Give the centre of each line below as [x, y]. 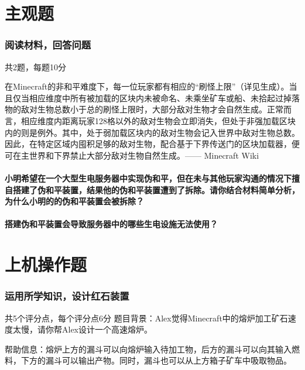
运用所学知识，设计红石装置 [67, 296]
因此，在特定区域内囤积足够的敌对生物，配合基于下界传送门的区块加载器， [148, 144]
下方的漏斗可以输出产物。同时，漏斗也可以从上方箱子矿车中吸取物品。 [156, 360]
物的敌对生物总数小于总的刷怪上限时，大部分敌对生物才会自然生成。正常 [144, 109]
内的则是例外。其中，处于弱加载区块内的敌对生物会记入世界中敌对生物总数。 [152, 132]
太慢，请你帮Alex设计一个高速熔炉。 [82, 329]
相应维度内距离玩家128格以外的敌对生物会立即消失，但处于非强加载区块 [158, 120]
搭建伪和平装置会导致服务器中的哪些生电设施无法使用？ [111, 224]
